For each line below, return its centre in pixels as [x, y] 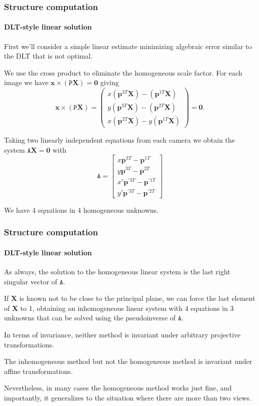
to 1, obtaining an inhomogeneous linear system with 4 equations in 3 [127, 308]
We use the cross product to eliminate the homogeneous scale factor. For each [123, 72]
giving [109, 82]
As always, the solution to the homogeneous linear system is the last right [117, 272]
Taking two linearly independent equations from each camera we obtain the [119, 140]
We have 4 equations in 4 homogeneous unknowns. [81, 210]
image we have [26, 82]
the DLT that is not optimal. [48, 56]
